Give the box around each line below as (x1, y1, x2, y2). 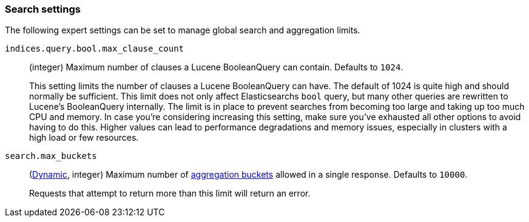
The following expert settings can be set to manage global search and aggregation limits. (5, 25, 360, 36)
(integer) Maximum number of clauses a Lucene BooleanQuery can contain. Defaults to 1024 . (29, 62, 403, 73)
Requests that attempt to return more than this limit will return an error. (29, 188, 311, 199)
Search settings (5, 3, 81, 15)
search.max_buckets (5, 151, 97, 161)
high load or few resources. (29, 132, 139, 143)
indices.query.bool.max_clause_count (5, 44, 184, 54)
